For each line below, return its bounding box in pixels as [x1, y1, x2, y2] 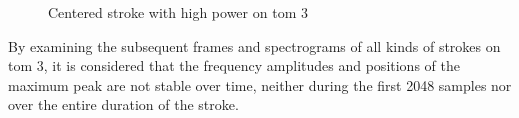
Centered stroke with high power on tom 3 [48, 2, 308, 22]
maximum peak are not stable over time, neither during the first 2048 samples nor [8, 74, 512, 95]
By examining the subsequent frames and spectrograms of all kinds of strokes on [8, 35, 501, 56]
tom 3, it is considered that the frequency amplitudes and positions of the [8, 55, 460, 76]
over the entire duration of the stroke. [8, 94, 239, 115]
